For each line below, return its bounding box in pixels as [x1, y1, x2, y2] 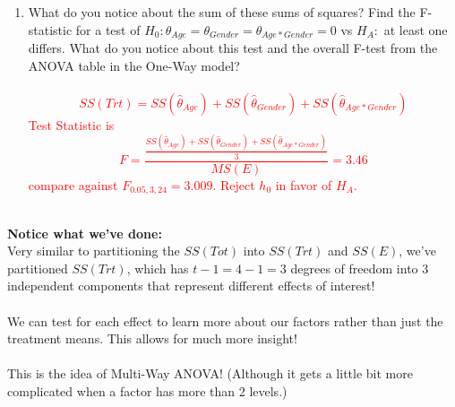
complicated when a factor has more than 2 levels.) [7, 381, 288, 400]
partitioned [7, 258, 68, 277]
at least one [383, 20, 448, 39]
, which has [126, 258, 189, 277]
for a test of [75, 20, 141, 39]
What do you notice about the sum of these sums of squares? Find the [28, 3, 416, 21]
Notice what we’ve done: [7, 223, 162, 242]
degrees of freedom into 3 [290, 258, 429, 277]
